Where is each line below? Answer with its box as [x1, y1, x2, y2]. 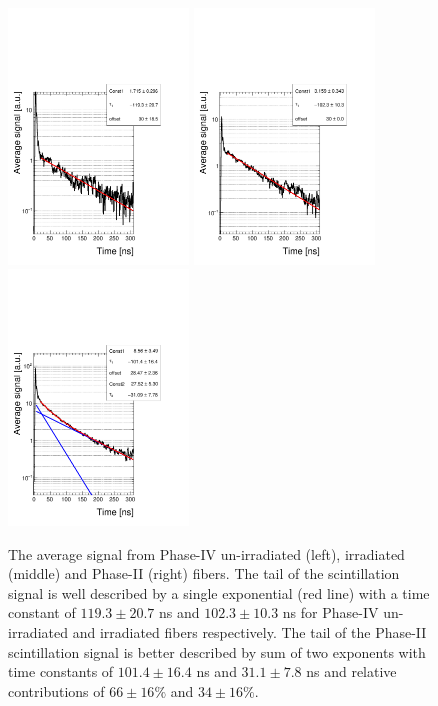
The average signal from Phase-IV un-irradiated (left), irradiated [8, 543, 405, 564]
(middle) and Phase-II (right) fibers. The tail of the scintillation [8, 563, 400, 584]
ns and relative [306, 661, 397, 682]
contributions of [8, 680, 105, 701]
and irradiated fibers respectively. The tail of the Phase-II [72, 621, 427, 642]
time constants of [8, 661, 114, 682]
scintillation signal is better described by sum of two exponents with [8, 641, 426, 662]
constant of [8, 602, 76, 623]
